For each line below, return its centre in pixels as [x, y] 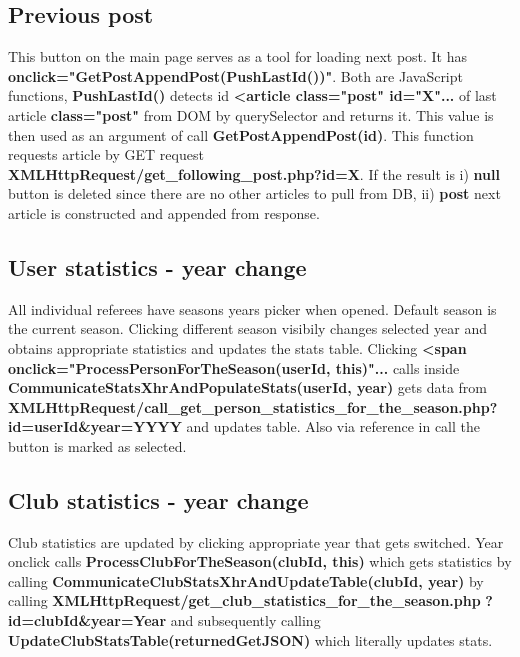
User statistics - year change [157, 266]
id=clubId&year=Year [87, 620]
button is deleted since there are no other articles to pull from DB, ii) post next [254, 193]
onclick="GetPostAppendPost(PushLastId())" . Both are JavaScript [235, 75]
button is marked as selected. [97, 445]
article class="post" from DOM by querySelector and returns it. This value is [251, 114]
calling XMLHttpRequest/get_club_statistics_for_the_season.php [244, 600]
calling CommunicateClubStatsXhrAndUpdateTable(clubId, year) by [246, 580]
